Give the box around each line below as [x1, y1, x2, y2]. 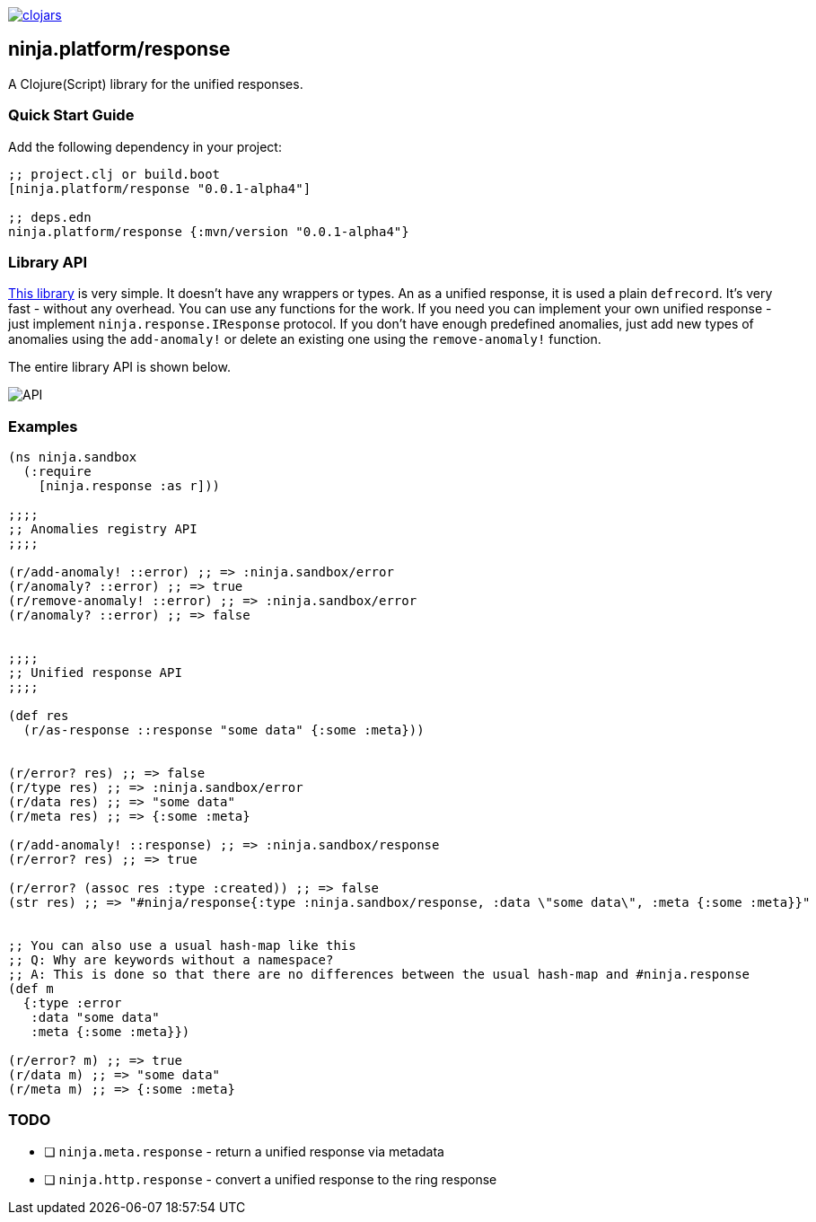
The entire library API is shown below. [8, 359, 231, 375]
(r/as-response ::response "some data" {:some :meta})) [22, 723, 425, 738]
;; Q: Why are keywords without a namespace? [8, 953, 334, 968]
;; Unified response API [8, 665, 182, 681]
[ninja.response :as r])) [38, 479, 221, 494]
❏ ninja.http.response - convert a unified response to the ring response [44, 1171, 497, 1187]
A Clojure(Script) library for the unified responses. [8, 75, 303, 92]
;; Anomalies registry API [8, 522, 197, 537]
